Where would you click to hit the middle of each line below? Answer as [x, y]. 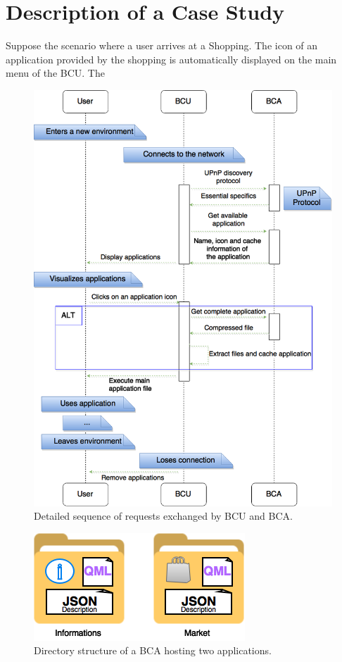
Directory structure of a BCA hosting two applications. [153, 650]
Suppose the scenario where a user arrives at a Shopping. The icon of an [162, 45]
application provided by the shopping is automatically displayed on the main [171, 59]
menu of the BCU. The [55, 73]
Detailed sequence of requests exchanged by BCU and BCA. [163, 516]
